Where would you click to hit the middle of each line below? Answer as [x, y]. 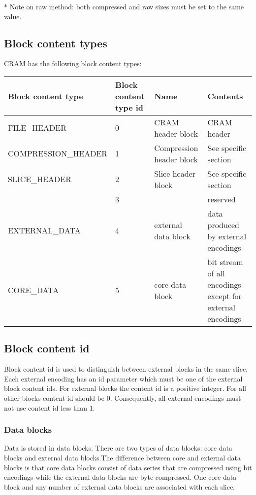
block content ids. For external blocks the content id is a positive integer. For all [125, 388]
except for [224, 296]
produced [223, 225]
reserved [222, 199]
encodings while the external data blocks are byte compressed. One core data [120, 477]
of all [216, 273]
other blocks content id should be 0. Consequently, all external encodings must [123, 398]
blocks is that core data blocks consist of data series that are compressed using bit [128, 467]
